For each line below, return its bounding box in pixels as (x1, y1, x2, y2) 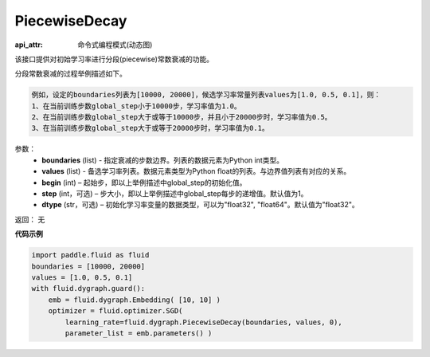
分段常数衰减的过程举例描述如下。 (14, 69, 127, 79)
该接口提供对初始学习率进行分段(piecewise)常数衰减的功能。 (14, 54, 214, 64)
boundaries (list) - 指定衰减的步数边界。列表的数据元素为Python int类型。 (41, 155, 284, 165)
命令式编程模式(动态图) (77, 40, 153, 49)
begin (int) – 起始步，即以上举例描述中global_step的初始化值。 (41, 178, 247, 187)
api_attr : (14, 40, 44, 49)
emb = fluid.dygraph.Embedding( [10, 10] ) (48, 295, 221, 304)
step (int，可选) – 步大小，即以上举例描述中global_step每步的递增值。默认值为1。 (41, 189, 308, 198)
